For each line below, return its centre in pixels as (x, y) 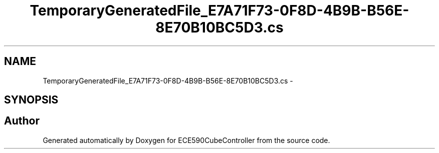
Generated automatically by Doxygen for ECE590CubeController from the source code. (186, 140)
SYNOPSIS (31, 100)
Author (22, 121)
